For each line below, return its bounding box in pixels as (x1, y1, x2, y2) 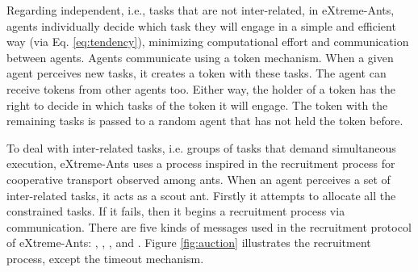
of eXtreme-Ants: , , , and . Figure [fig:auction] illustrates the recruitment (6, 234, 371, 251)
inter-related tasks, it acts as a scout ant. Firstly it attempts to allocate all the (6, 186, 396, 203)
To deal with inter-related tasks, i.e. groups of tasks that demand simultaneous (6, 139, 396, 156)
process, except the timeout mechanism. (6, 249, 204, 266)
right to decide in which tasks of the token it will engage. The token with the (6, 96, 388, 113)
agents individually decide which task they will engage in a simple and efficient (6, 17, 396, 34)
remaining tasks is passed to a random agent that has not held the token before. (6, 112, 403, 129)
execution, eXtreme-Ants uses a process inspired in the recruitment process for (6, 155, 395, 172)
